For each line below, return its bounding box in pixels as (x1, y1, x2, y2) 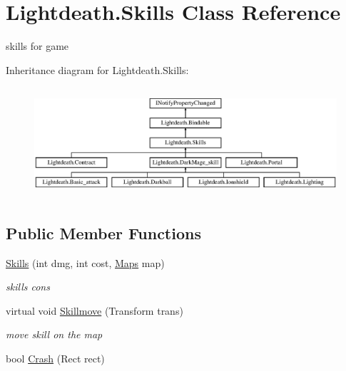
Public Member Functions (6, 221, 201, 244)
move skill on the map (6, 327, 103, 342)
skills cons (6, 279, 50, 294)
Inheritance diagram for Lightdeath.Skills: (6, 62, 189, 77)
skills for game (6, 38, 69, 53)
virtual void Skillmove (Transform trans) (6, 303, 183, 318)
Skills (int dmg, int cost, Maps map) (6, 255, 165, 270)
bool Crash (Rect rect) (6, 351, 105, 366)
